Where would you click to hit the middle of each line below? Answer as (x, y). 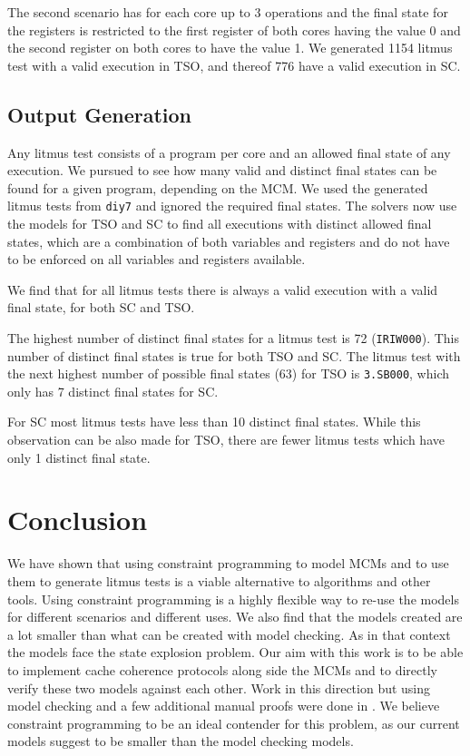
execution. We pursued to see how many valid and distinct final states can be (222, 170)
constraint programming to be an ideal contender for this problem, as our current (234, 723)
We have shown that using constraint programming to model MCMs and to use (228, 563)
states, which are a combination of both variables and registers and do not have (229, 241)
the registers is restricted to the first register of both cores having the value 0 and (234, 29)
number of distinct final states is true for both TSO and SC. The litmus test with (234, 355)
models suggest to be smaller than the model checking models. (181, 741)
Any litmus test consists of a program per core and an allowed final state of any (229, 152)
